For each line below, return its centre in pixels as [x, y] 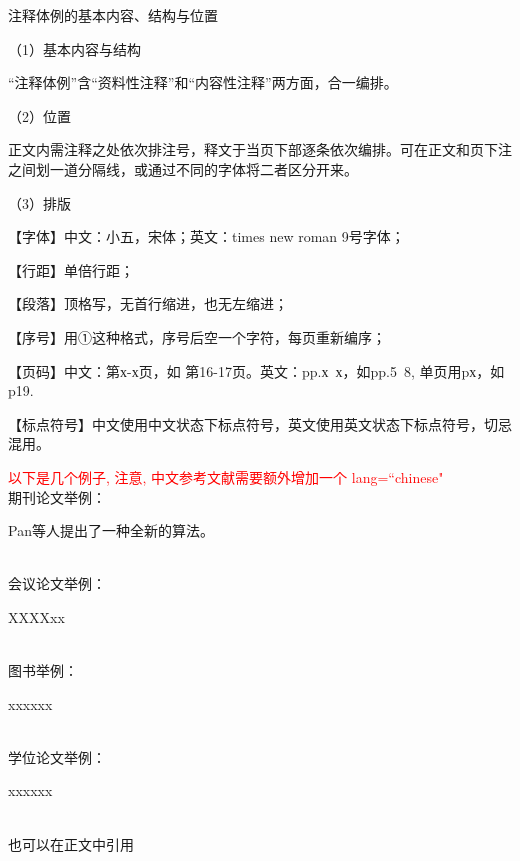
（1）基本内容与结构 [74, 48]
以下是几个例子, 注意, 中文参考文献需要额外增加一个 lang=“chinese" [226, 476]
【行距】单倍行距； [71, 269]
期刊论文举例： [57, 496]
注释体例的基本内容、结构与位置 [113, 15]
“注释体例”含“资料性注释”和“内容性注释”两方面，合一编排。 [203, 82]
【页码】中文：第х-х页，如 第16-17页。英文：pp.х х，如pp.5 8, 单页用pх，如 [256, 370]
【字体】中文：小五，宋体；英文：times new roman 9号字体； [206, 236]
